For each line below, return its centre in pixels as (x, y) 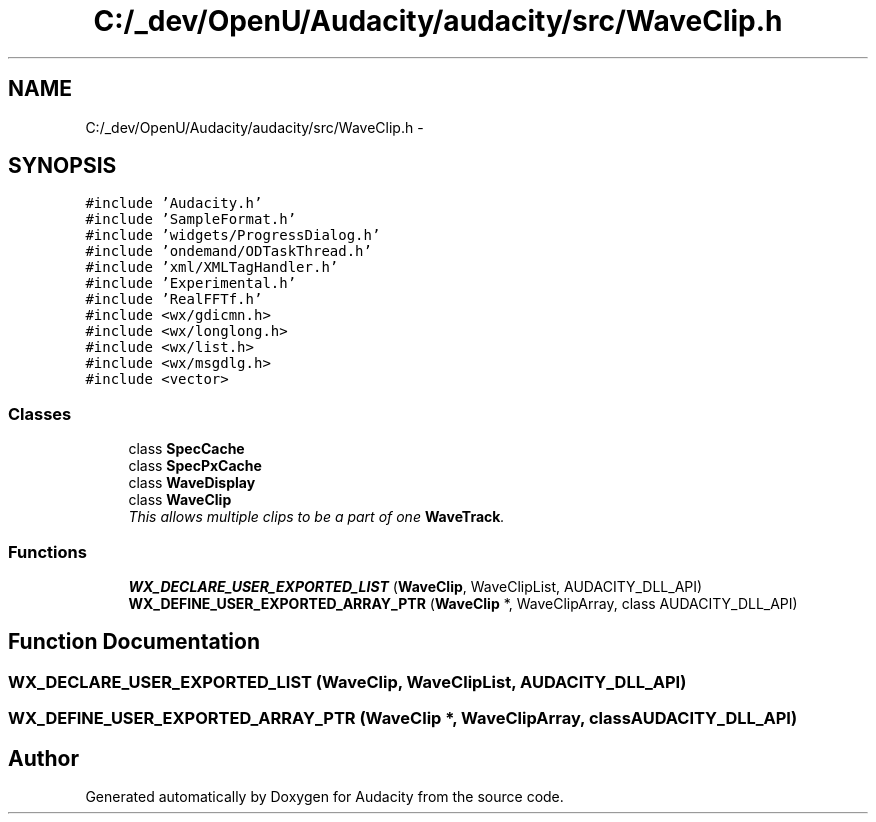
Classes (40, 413)
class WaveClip (180, 500)
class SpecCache (186, 449)
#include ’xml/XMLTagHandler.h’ (212, 267)
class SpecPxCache (195, 466)
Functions (47, 551)
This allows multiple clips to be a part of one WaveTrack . (316, 517)
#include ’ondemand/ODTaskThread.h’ (228, 251)
